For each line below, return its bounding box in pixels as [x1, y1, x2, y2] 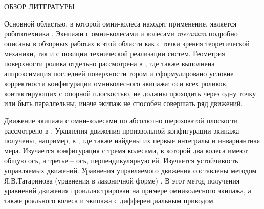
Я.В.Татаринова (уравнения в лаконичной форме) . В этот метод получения [4, 175, 240, 186]
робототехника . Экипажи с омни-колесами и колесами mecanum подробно [4, 28, 238, 39]
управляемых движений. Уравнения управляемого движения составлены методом [4, 165, 257, 175]
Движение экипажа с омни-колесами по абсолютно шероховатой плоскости [4, 115, 238, 125]
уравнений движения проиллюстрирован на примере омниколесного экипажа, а [4, 185, 251, 196]
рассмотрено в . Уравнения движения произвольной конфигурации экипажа [4, 125, 239, 136]
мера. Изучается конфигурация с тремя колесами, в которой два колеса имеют [4, 145, 248, 155]
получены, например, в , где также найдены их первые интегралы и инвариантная [4, 135, 260, 146]
